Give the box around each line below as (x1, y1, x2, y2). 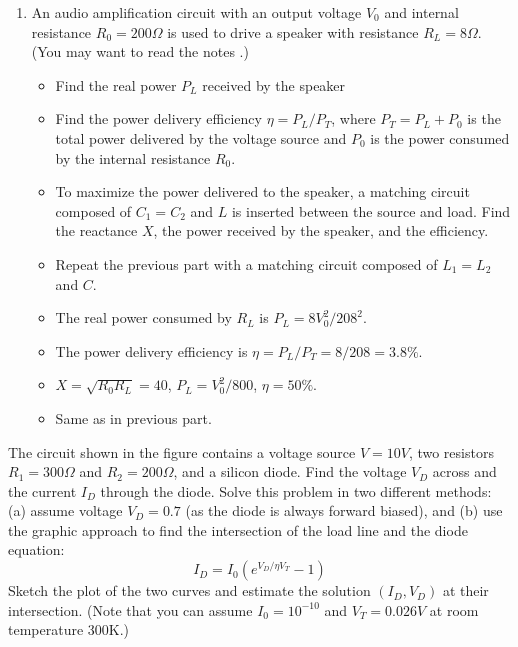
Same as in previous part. (55, 407, 212, 428)
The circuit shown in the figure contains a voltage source (8, 441, 356, 462)
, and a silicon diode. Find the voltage (173, 461, 407, 482)
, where (331, 108, 376, 129)
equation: (8, 539, 65, 560)
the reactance (55, 220, 138, 241)
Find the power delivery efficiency (55, 108, 262, 129)
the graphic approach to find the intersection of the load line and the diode (8, 519, 468, 540)
